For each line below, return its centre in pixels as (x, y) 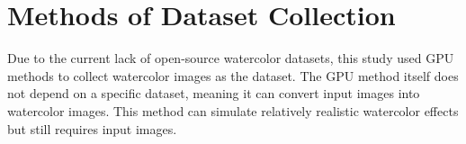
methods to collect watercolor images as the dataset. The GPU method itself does (233, 75)
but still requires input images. (92, 128)
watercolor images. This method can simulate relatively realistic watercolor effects (233, 110)
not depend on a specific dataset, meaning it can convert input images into (214, 93)
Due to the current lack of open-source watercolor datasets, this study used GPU (231, 58)
